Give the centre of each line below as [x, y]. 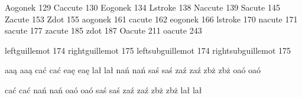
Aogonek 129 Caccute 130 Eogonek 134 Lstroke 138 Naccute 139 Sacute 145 [142, 7]
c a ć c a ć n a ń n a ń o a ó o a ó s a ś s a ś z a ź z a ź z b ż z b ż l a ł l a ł [103, 89]
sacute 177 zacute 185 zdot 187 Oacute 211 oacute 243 [103, 30]
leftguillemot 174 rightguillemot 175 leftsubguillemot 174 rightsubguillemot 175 [148, 50]
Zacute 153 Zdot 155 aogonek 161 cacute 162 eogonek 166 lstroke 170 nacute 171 [151, 19]
